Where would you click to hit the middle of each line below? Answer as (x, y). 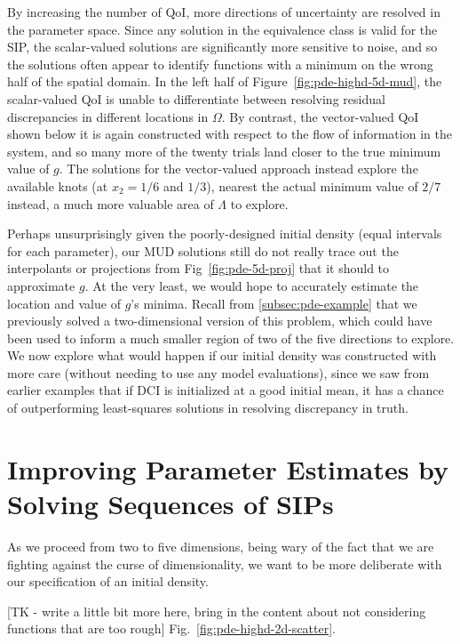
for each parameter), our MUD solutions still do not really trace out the (203, 250)
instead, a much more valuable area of (111, 203)
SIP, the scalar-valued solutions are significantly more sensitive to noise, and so (222, 47)
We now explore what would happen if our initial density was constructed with (222, 355)
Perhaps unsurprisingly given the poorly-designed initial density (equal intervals (225, 233)
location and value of (64, 303)
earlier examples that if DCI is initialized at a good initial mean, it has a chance (226, 390)
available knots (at (58, 185)
